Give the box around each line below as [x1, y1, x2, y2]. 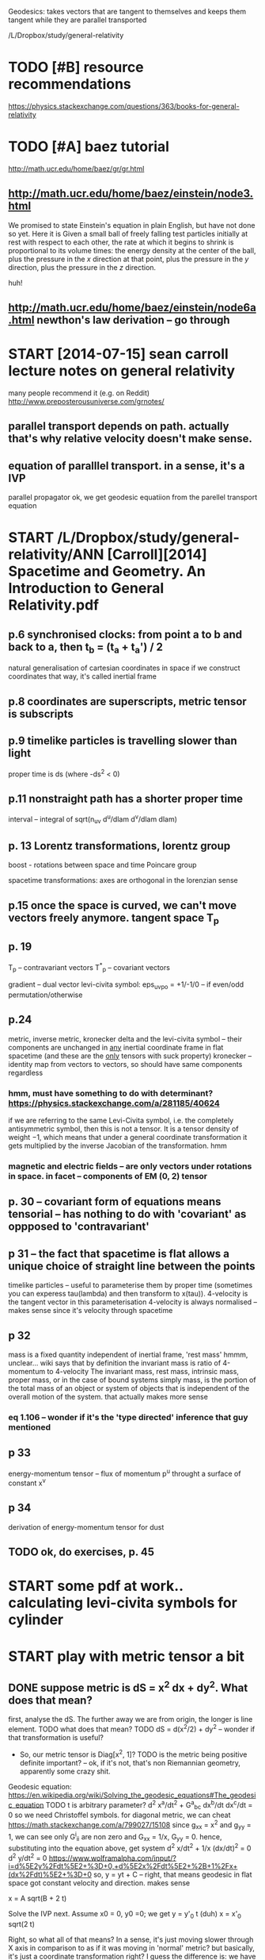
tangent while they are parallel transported [8, 15, 147, 25]
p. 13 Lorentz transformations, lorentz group [8, 839, 231, 853]
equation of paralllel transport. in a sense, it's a [8, 459, 245, 472]
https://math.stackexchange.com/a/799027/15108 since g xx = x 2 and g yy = [8, 1819, 252, 1831]
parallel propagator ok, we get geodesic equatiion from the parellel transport [8, 492, 258, 503]
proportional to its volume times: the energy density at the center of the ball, [8, 245, 256, 255]
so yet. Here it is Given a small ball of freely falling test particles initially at [8, 229, 248, 238]
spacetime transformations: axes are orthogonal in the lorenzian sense [8, 876, 239, 885]
